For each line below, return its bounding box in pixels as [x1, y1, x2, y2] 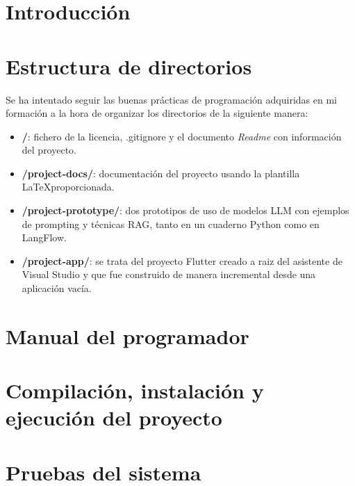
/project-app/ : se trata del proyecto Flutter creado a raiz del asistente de [22, 253, 342, 268]
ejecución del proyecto [6, 403, 222, 432]
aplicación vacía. [22, 281, 92, 295]
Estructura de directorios [6, 51, 252, 80]
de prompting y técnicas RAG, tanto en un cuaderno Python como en [22, 216, 320, 231]
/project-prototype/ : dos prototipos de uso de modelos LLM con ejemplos [22, 203, 349, 218]
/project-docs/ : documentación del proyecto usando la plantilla [22, 165, 300, 180]
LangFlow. [22, 230, 67, 245]
